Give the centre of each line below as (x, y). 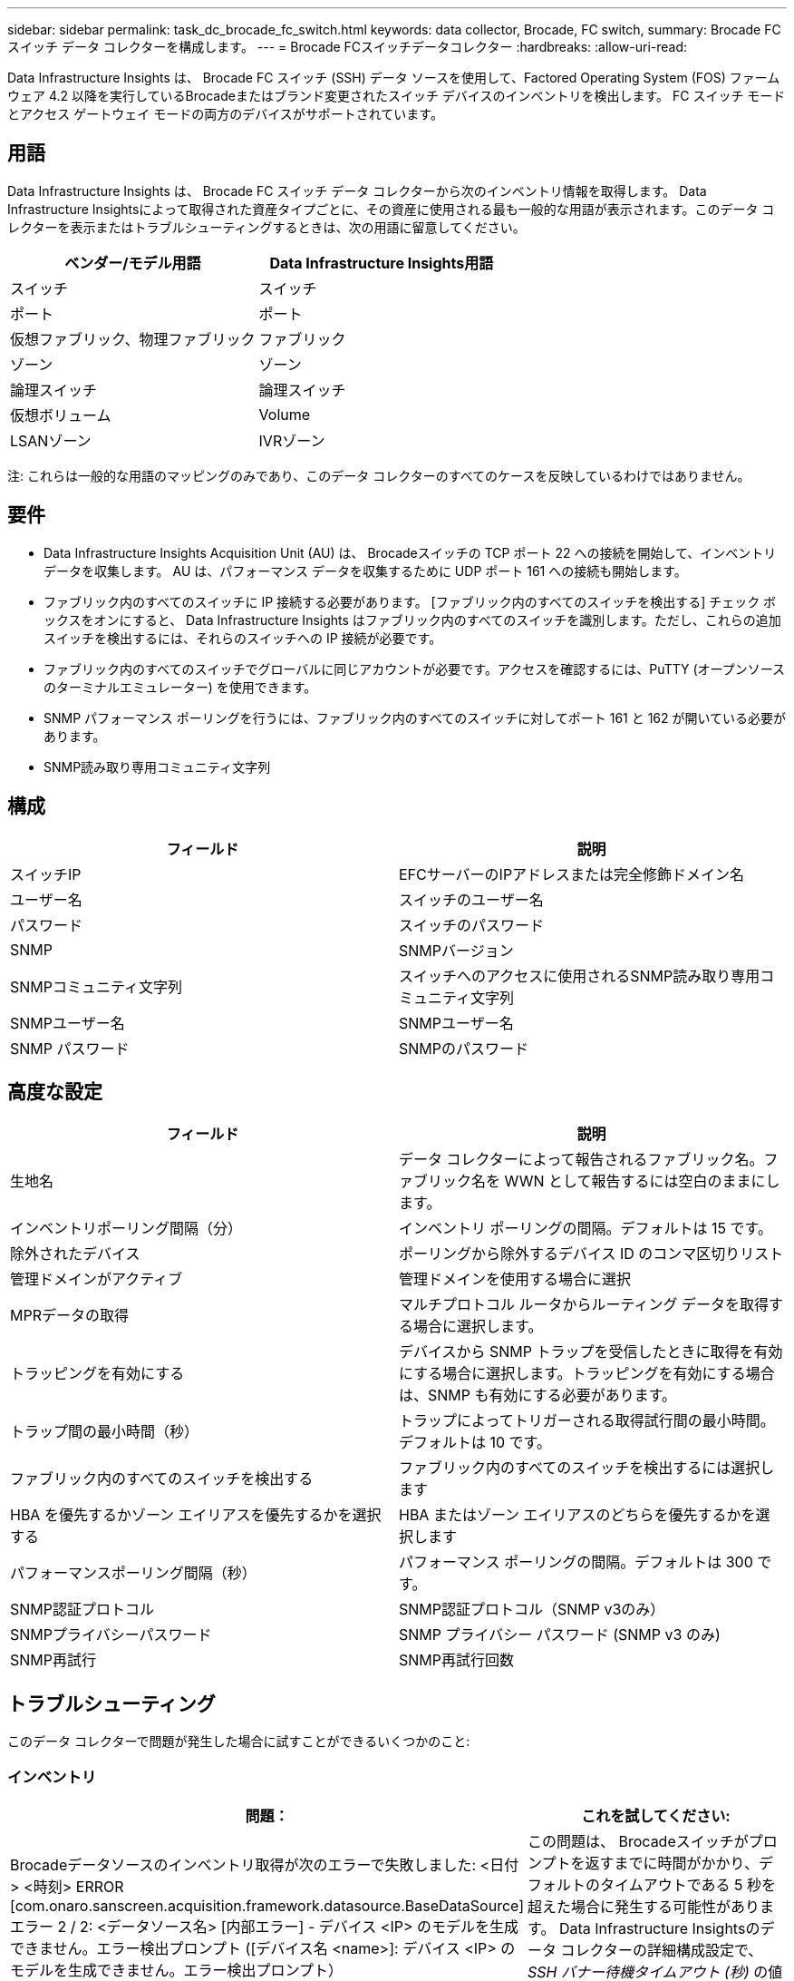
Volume (285, 414)
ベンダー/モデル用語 (133, 263)
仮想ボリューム (61, 415)
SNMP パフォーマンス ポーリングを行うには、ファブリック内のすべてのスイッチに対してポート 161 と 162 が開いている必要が (415, 717)
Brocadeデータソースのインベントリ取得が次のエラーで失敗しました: (243, 1864)
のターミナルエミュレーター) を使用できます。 (180, 687)
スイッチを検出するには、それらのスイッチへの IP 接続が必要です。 (243, 638)
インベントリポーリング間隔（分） (126, 1229)
